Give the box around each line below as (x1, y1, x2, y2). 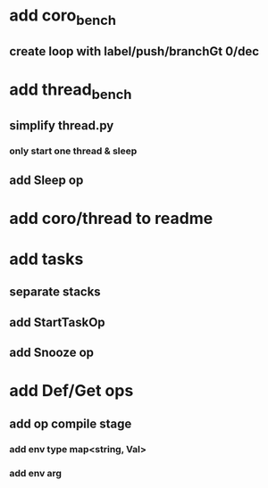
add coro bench (9, 5, 117, 29)
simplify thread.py (9, 118, 114, 134)
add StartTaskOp (9, 314, 105, 330)
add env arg (9, 467, 63, 479)
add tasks (9, 249, 84, 269)
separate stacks (9, 285, 101, 300)
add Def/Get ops (9, 381, 134, 401)
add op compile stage (9, 416, 132, 431)
